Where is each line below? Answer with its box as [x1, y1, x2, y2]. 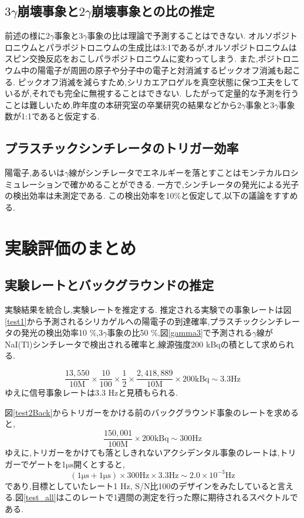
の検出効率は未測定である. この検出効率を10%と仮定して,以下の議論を [5, 189, 273, 202]
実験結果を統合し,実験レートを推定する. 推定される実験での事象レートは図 [5, 303, 292, 316]
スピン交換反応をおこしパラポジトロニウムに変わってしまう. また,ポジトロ [5, 52, 291, 65]
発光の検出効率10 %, [21, 326, 99, 339]
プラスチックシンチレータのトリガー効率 [5, 139, 239, 157]
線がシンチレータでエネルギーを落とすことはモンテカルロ [69, 166, 291, 179]
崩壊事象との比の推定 [91, 2, 215, 20]
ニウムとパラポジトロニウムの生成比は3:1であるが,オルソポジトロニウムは [12, 41, 297, 53]
